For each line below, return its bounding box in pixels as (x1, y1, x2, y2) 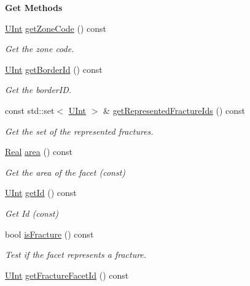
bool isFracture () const (5, 227, 94, 240)
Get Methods (5, 1, 63, 13)
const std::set (5, 103, 55, 116)
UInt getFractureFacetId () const (5, 268, 129, 281)
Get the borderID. (5, 83, 72, 96)
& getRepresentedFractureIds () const (103, 103, 246, 116)
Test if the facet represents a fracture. (5, 248, 147, 261)
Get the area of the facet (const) (5, 165, 125, 178)
